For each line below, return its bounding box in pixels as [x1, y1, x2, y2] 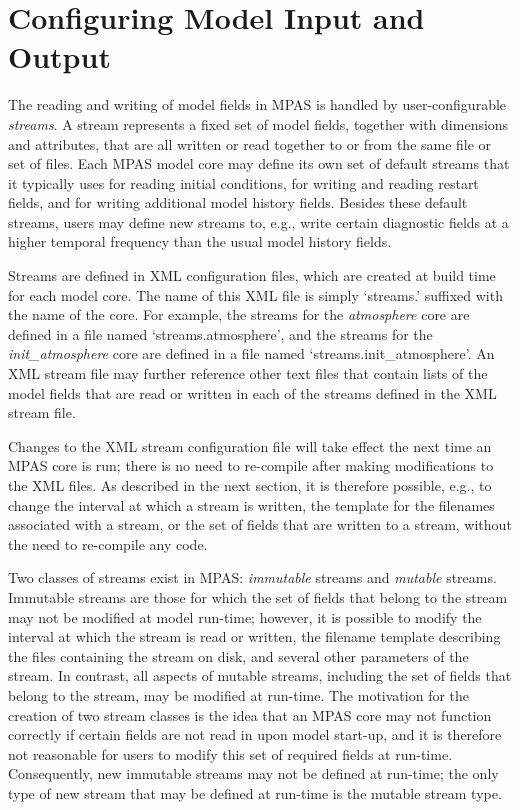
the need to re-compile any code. [8, 533, 208, 554]
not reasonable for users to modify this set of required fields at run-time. [8, 743, 453, 764]
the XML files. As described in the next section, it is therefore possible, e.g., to [8, 475, 492, 495]
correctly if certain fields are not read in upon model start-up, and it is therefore [8, 724, 502, 745]
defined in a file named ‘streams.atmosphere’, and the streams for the [8, 323, 433, 344]
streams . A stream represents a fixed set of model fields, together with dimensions [8, 113, 509, 134]
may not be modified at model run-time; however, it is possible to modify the [8, 606, 482, 627]
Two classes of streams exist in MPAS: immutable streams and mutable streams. [8, 567, 497, 588]
